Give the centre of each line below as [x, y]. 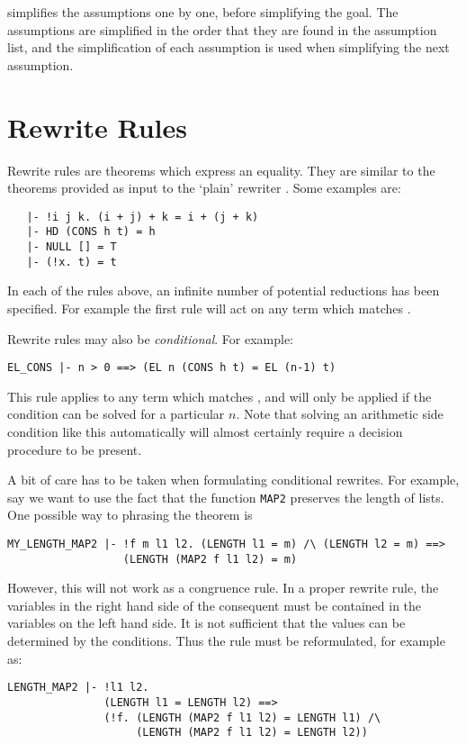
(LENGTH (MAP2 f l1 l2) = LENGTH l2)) [252, 733]
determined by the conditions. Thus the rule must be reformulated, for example [226, 641]
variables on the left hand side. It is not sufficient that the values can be [206, 623]
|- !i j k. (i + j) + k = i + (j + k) [143, 217]
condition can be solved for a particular [116, 414]
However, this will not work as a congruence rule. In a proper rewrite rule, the [223, 588]
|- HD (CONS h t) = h [91, 232]
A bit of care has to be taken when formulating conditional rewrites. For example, [233, 480]
